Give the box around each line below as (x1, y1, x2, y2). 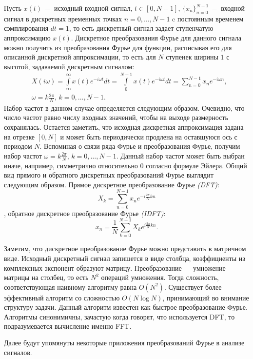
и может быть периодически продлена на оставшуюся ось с (60, 131, 237, 141)
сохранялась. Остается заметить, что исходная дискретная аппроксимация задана (4, 122, 244, 132)
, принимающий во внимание (162, 292, 249, 302)
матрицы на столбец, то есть (4, 272, 89, 282)
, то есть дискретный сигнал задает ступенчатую (69, 23, 214, 33)
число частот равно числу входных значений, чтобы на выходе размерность (4, 112, 228, 122)
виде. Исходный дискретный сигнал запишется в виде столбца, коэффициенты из (4, 253, 245, 263)
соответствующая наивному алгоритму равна (4, 281, 137, 292)
